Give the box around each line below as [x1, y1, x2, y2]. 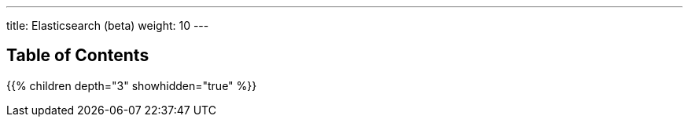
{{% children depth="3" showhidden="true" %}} [6, 78, 257, 92]
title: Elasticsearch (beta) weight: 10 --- [6, 19, 209, 32]
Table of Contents [6, 45, 149, 66]
